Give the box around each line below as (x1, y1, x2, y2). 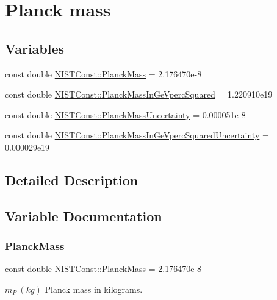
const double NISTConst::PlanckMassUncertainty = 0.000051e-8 (5, 108, 246, 121)
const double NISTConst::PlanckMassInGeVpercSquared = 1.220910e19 (5, 88, 273, 101)
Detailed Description (5, 170, 138, 189)
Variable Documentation (5, 206, 162, 225)
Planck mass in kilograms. (45, 282, 143, 295)
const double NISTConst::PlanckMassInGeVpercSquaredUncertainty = (5, 129, 269, 141)
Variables (5, 38, 65, 57)
